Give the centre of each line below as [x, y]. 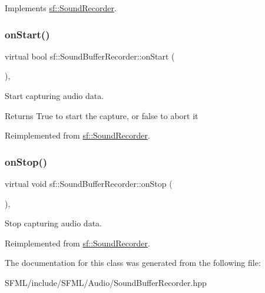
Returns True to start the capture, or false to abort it [102, 115]
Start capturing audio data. [54, 96]
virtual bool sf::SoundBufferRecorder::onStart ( [90, 56]
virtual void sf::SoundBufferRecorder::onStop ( [89, 183]
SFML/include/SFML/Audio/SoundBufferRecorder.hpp [106, 282]
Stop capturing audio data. [53, 223]
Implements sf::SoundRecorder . [61, 8]
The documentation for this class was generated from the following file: [133, 263]
